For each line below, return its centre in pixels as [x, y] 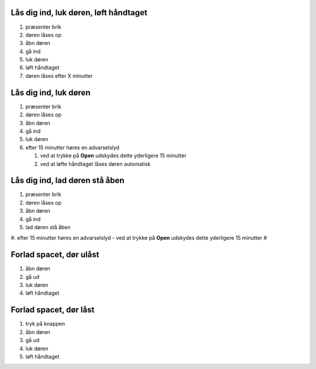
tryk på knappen [45, 324]
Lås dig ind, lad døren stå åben [68, 180]
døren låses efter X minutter [59, 75]
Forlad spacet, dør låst [53, 310]
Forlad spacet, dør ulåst [55, 255]
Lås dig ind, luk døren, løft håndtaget [79, 13]
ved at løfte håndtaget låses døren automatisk [95, 164]
